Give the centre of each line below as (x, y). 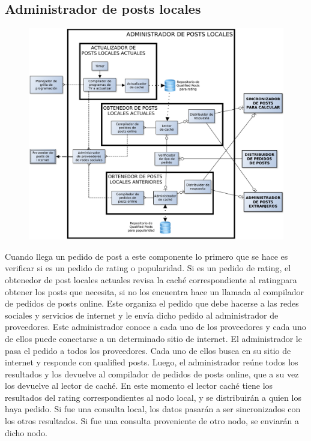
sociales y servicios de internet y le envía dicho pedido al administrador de (142, 315)
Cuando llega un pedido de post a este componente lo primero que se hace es (146, 256)
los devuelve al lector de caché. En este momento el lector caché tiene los (139, 385)
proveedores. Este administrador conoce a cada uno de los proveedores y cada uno (155, 327)
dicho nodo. (26, 432)
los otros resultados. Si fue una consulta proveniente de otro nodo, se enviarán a (152, 421)
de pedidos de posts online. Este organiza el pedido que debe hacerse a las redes (152, 303)
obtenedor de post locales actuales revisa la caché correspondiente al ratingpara (151, 279)
